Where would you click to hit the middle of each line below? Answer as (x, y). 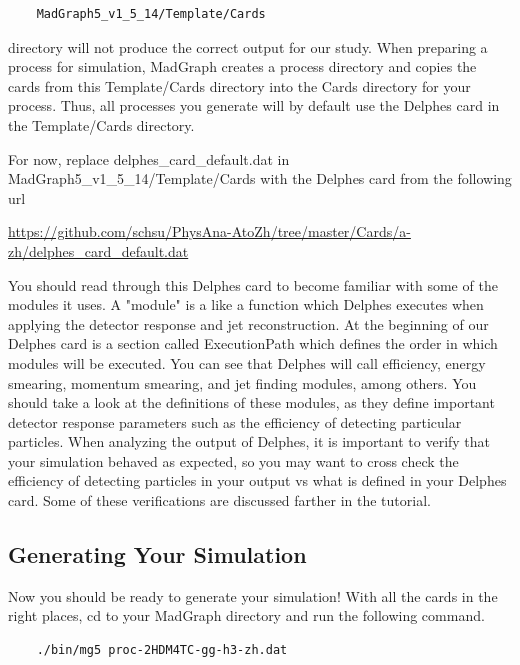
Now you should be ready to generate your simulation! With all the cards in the (253, 595)
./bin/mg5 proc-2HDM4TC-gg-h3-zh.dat (162, 650)
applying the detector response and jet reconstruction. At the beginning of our (248, 323)
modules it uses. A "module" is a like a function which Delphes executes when (246, 304)
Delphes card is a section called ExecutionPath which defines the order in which (253, 343)
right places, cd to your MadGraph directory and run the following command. (246, 615)
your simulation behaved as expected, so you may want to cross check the (233, 460)
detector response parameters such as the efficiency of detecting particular (235, 421)
